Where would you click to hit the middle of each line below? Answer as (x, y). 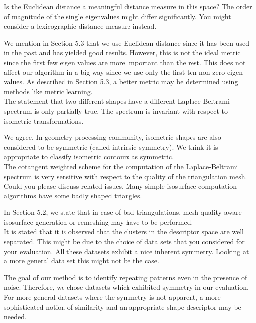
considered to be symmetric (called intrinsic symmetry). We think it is (111, 147)
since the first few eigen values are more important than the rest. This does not (125, 62)
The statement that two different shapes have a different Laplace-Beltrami (117, 101)
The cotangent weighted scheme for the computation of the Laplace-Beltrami (121, 166)
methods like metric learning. (48, 91)
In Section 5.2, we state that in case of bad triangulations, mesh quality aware (123, 212)
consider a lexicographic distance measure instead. (80, 26)
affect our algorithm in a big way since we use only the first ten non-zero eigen (123, 72)
